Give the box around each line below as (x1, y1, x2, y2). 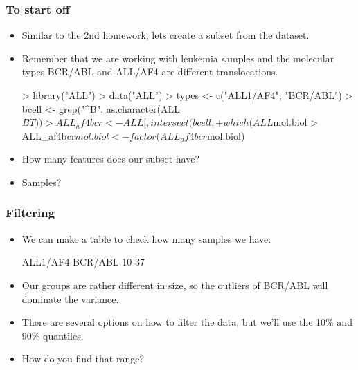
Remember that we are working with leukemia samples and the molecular (21, 50, 334, 65)
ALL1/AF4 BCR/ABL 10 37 (21, 255, 145, 269)
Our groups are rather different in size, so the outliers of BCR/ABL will (21, 277, 328, 292)
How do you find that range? (21, 351, 145, 366)
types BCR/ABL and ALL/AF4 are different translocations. (21, 64, 278, 79)
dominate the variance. (21, 291, 119, 306)
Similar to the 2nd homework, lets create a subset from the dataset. (21, 28, 310, 42)
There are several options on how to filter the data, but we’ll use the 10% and (21, 315, 352, 329)
